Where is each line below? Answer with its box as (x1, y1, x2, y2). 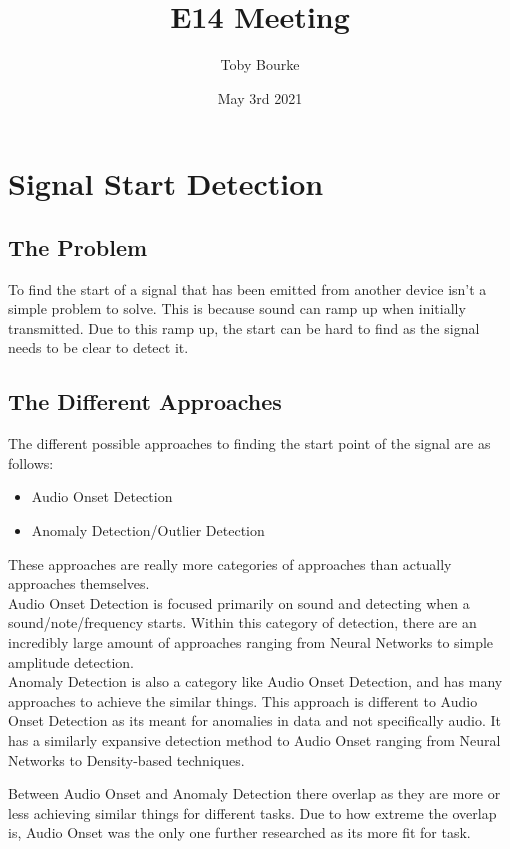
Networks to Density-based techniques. (8, 749, 245, 770)
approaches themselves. (8, 573, 150, 594)
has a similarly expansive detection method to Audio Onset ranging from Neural (8, 730, 501, 750)
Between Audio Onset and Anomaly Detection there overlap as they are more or (8, 783, 501, 804)
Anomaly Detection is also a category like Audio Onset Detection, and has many (8, 671, 503, 692)
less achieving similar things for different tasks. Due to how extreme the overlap (8, 802, 497, 823)
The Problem (8, 231, 148, 262)
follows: (8, 452, 54, 473)
